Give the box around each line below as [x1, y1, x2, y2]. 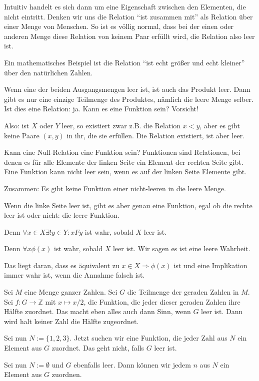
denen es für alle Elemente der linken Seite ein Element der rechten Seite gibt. [4, 156, 243, 167]
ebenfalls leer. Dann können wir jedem [73, 359, 191, 370]
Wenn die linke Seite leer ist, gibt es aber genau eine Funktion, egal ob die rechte [4, 200, 252, 210]
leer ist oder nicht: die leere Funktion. [4, 210, 119, 220]
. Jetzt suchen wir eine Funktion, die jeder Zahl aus [69, 333, 227, 343]
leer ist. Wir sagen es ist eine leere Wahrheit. [112, 243, 250, 254]
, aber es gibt [199, 120, 240, 130]
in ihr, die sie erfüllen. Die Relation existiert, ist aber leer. [66, 130, 245, 140]
